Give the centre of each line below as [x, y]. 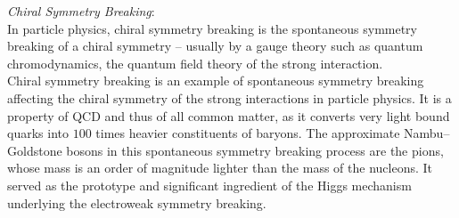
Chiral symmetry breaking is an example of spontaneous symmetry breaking [216, 81]
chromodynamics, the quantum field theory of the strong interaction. [195, 63]
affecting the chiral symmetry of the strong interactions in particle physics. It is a [229, 97]
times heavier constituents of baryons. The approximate [248, 133]
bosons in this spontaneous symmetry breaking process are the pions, [255, 150]
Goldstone [35, 150]
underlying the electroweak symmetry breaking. [137, 202]
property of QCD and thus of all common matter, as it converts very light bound [229, 115]
